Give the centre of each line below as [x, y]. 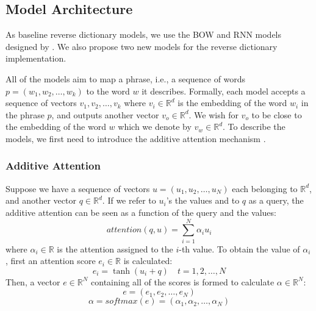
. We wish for [214, 114]
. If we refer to [129, 200]
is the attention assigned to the [115, 248]
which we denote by [155, 127]
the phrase [25, 114]
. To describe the [254, 127]
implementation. [36, 58]
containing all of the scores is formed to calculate [183, 281]
